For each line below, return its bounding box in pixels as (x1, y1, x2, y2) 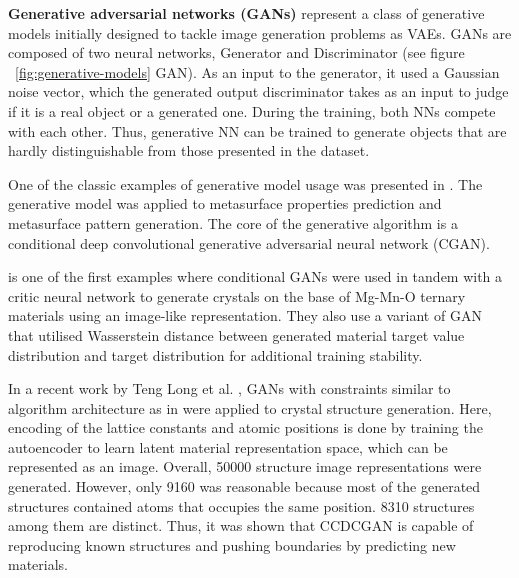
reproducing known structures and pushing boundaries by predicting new (8, 534, 456, 555)
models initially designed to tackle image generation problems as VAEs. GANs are (8, 22, 512, 43)
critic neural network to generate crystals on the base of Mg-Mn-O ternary (8, 285, 466, 306)
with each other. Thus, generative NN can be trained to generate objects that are (8, 120, 507, 141)
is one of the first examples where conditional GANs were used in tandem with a (8, 266, 503, 287)
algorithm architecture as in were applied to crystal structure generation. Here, (8, 397, 492, 418)
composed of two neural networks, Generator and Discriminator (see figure (8, 42, 465, 63)
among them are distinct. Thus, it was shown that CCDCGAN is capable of (8, 515, 474, 536)
